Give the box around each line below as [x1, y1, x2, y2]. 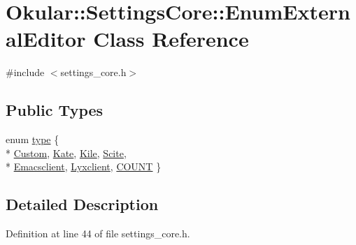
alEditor [6, 24, 86, 53]
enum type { [6, 132, 59, 147]
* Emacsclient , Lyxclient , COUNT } [6, 159, 162, 174]
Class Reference [93, 24, 249, 53]
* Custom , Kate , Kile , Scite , [6, 145, 127, 160]
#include [6, 65, 45, 80]
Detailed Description [6, 193, 159, 215]
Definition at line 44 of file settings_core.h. [6, 226, 190, 241]
